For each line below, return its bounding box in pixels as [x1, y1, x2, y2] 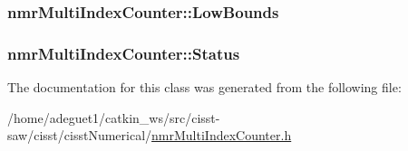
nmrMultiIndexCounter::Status [7, 42, 240, 64]
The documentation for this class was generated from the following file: [7, 78, 402, 97]
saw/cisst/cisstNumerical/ [7, 126, 152, 145]
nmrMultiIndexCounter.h [151, 126, 292, 145]
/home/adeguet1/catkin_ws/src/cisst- [7, 108, 220, 127]
